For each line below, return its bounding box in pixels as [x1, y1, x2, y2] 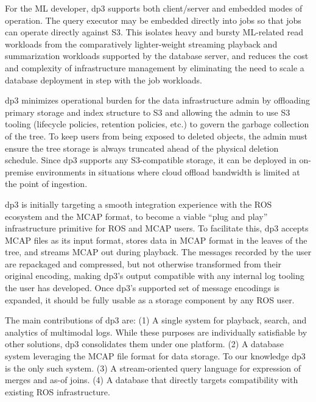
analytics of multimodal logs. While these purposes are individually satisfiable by [5, 325, 307, 338]
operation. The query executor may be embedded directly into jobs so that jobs [5, 13, 301, 26]
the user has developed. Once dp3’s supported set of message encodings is [5, 281, 280, 294]
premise [5, 165, 33, 178]
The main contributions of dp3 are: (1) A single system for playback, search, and [5, 314, 307, 326]
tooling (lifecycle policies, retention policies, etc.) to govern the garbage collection [5, 118, 309, 130]
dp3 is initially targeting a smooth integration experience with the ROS [5, 197, 272, 210]
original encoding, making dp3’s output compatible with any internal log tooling [5, 269, 304, 282]
